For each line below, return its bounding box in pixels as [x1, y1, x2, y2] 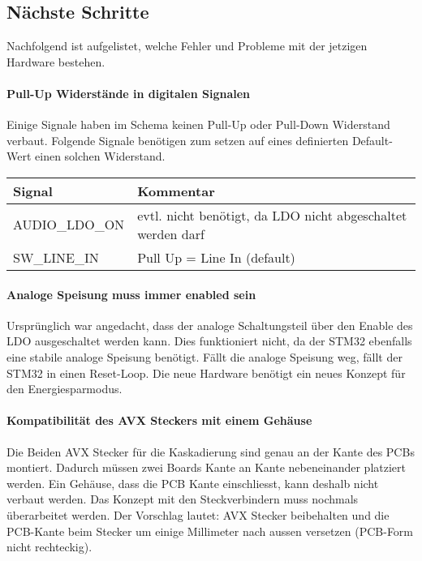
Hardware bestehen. [6, 53, 105, 70]
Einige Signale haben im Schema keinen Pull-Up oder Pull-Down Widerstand [6, 116, 390, 133]
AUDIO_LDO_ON [13, 215, 125, 234]
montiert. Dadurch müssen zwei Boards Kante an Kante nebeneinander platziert [6, 459, 406, 476]
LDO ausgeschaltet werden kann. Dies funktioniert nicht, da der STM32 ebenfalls [6, 332, 412, 349]
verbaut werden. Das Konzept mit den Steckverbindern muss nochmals [6, 490, 359, 507]
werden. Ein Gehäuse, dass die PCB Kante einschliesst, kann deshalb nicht [6, 474, 379, 491]
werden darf [137, 224, 205, 243]
